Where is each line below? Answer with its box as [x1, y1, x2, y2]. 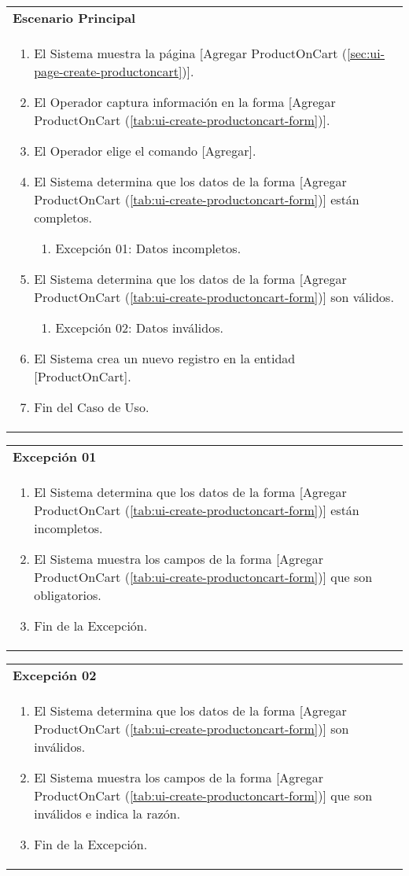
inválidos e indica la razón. [34, 804, 181, 823]
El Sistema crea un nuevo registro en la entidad [34, 349, 296, 367]
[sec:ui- [346, 44, 385, 62]
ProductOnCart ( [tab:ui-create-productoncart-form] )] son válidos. [34, 288, 394, 306]
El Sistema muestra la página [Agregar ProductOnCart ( [34, 44, 347, 62]
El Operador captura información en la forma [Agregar [34, 93, 336, 111]
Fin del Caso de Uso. [34, 398, 149, 416]
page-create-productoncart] [34, 62, 182, 80]
